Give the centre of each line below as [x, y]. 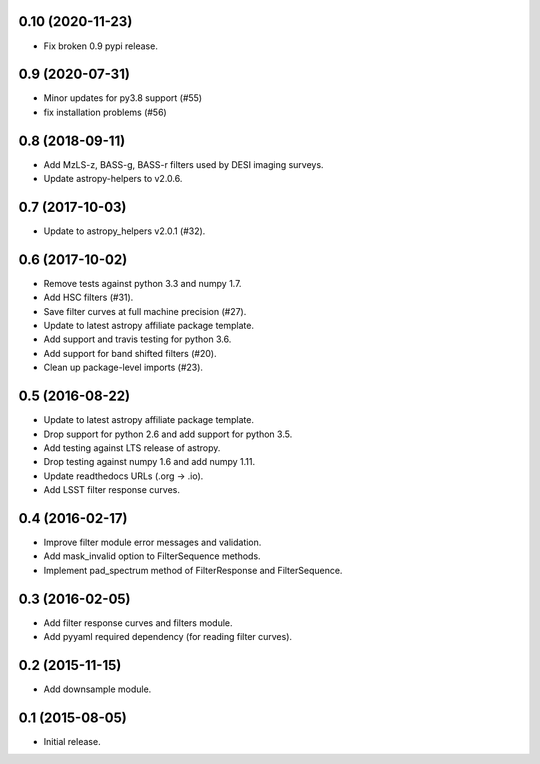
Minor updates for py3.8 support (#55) [123, 98]
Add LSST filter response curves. [111, 490]
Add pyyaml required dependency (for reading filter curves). [168, 637]
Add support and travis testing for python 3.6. [137, 339]
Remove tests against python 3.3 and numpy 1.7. [142, 283]
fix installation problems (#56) [105, 112]
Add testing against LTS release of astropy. [132, 447]
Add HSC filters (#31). [88, 297]
